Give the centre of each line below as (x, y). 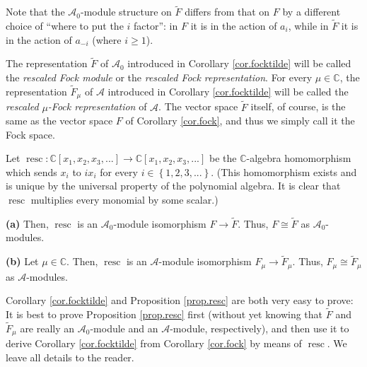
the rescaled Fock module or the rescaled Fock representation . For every (159, 77)
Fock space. (30, 134)
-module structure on (126, 12)
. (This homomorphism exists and (284, 171)
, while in (308, 26)
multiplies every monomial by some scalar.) (124, 200)
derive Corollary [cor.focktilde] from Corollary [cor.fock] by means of (154, 343)
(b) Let (22, 261)
